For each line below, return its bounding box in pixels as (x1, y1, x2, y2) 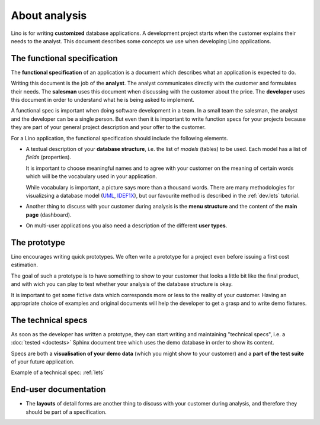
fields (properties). (25, 154, 71, 161)
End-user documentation (11, 385, 106, 395)
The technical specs (11, 315, 88, 325)
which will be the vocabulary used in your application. (25, 173, 157, 180)
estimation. (11, 261, 39, 269)
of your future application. (11, 358, 75, 365)
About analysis (11, 9, 87, 22)
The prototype (11, 237, 65, 247)
